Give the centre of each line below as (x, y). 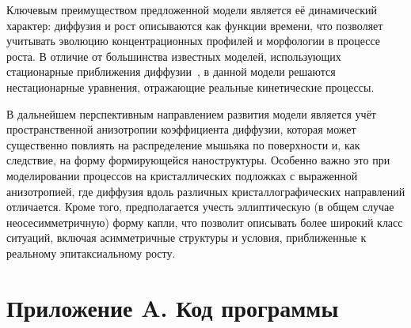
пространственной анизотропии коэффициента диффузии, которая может (181, 129)
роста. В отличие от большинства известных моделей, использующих (174, 56)
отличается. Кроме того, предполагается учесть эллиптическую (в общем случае (200, 207)
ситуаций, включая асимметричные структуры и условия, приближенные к (186, 238)
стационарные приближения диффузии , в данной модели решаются (171, 72)
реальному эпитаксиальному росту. (91, 253)
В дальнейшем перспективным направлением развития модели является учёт (191, 113)
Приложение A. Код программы (173, 307)
